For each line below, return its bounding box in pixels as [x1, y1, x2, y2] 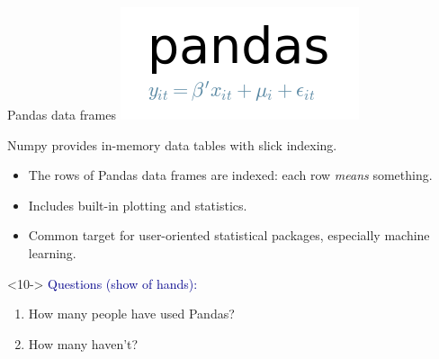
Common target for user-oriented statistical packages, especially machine [28, 226, 430, 245]
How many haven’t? [28, 334, 139, 353]
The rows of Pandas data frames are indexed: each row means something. [28, 166, 433, 184]
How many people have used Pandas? [28, 304, 235, 323]
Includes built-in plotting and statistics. [28, 195, 247, 214]
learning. [28, 243, 76, 262]
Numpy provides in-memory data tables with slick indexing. [7, 135, 337, 154]
